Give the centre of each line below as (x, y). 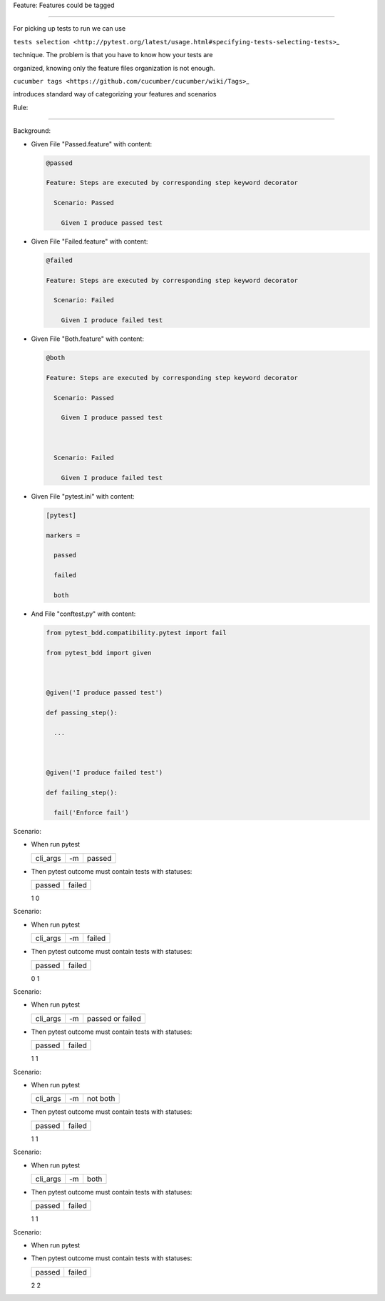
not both (101, 1099)
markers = (63, 535)
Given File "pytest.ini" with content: (83, 496)
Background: (32, 131)
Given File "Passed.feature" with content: (92, 144)
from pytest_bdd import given (99, 653)
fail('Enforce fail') (92, 812)
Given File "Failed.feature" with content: (89, 241)
